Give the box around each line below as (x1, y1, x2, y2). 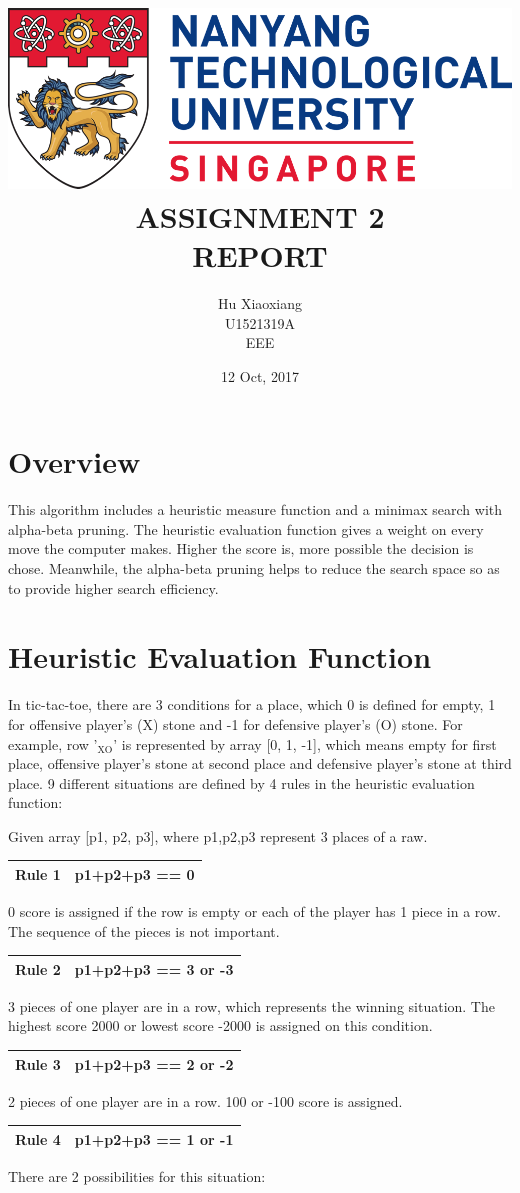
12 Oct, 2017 (221, 365, 299, 386)
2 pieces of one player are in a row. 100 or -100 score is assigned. (8, 1090, 403, 1111)
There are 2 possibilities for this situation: (8, 1165, 266, 1186)
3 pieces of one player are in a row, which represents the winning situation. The (8, 995, 495, 1016)
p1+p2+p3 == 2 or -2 (74, 1053, 234, 1074)
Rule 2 (15, 958, 61, 979)
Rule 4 (15, 1128, 61, 1149)
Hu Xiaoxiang (217, 292, 302, 313)
